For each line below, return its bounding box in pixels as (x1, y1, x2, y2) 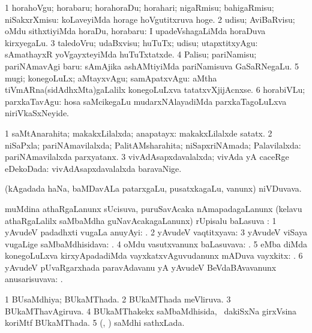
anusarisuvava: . (5, 273, 63, 285)
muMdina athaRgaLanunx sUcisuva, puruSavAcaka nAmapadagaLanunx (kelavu (5, 202, 302, 214)
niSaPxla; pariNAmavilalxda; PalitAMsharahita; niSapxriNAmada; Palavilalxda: (5, 138, 301, 151)
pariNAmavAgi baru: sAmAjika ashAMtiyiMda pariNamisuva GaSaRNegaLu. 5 (5, 59, 299, 72)
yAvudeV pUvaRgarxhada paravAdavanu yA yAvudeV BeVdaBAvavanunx (5, 261, 277, 273)
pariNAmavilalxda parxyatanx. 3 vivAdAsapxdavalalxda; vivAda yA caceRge (5, 150, 289, 163)
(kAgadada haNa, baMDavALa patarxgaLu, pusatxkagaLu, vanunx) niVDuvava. (5, 182, 302, 195)
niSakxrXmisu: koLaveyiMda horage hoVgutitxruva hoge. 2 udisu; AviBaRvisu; (5, 13, 295, 25)
